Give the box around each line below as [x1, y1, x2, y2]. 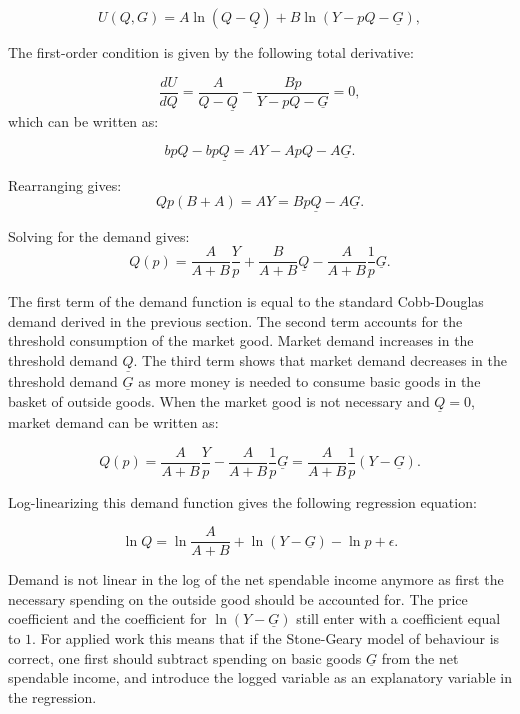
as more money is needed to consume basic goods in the [138, 371, 481, 392]
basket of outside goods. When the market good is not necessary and [8, 390, 430, 411]
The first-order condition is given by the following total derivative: [8, 42, 414, 62]
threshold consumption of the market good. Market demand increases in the [8, 330, 474, 351]
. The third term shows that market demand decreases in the [133, 349, 507, 370]
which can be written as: [8, 110, 159, 131]
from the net [381, 647, 459, 668]
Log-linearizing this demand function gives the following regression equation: [8, 491, 477, 512]
